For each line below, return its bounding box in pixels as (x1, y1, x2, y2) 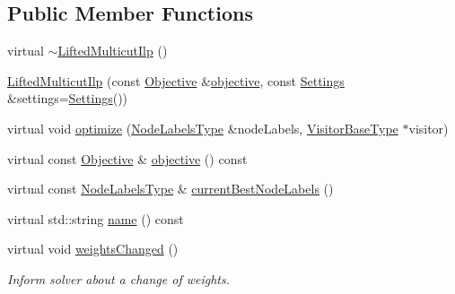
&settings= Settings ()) (7, 89, 128, 108)
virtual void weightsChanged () (7, 239, 179, 258)
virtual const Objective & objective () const (7, 149, 248, 168)
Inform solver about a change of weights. (7, 269, 231, 288)
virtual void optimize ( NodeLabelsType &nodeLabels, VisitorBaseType (7, 118, 398, 137)
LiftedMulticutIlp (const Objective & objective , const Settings (7, 71, 345, 90)
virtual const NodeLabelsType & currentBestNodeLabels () (7, 179, 334, 198)
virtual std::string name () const (7, 209, 184, 228)
